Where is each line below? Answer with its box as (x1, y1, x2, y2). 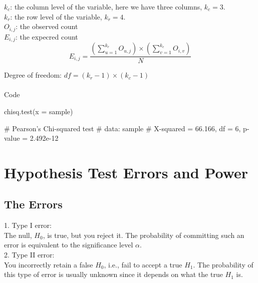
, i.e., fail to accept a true (104, 259, 182, 269)
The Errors (4, 196, 63, 212)
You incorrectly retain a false (4, 259, 93, 269)
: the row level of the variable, (10, 11, 102, 22)
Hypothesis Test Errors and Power (4, 162, 248, 182)
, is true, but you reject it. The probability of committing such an (43, 229, 244, 240)
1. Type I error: (4, 220, 52, 230)
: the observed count (16, 21, 78, 32)
